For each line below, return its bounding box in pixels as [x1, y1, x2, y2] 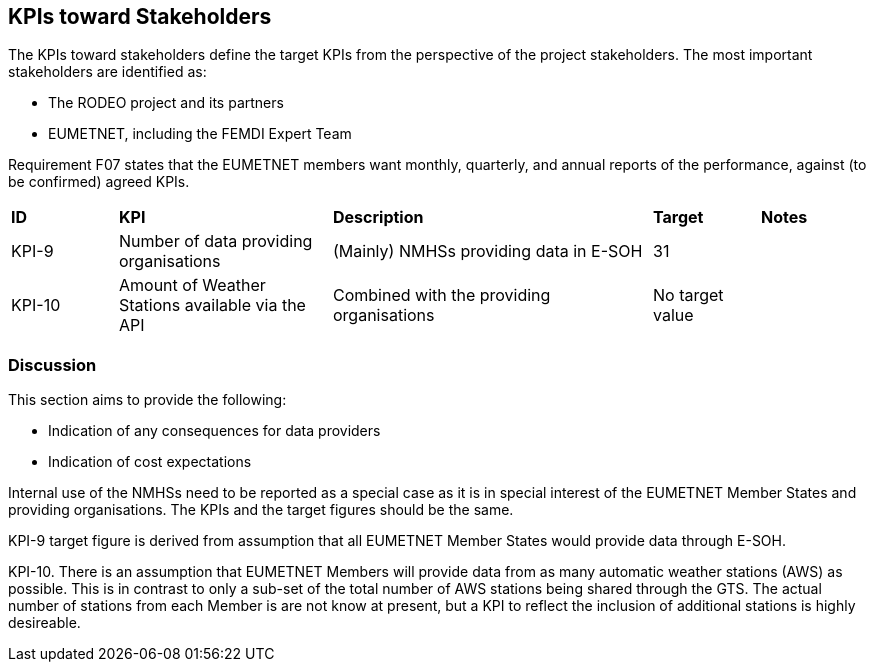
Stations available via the [119, 295, 306, 316]
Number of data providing [119, 231, 313, 252]
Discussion [8, 354, 97, 375]
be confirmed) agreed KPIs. [8, 173, 190, 191]
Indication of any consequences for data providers [48, 422, 381, 440]
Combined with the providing [333, 285, 551, 306]
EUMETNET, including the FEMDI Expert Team [48, 125, 352, 143]
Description [333, 207, 424, 228]
